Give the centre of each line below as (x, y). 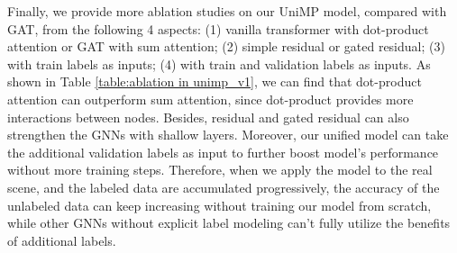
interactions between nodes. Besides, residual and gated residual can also (208, 117)
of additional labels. (62, 240)
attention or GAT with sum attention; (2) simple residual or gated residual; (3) (226, 46)
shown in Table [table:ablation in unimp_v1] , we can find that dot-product (215, 81)
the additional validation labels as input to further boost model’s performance (223, 152)
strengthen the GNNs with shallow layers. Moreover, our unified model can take (228, 135)
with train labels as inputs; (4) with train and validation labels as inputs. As (219, 63)
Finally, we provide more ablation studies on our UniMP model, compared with (227, 11)
